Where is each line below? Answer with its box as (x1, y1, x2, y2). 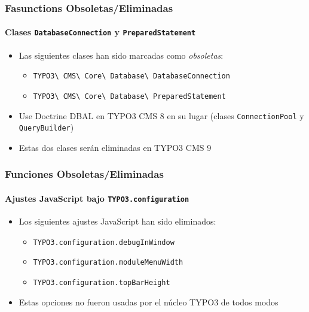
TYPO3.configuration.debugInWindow (33, 238, 175, 247)
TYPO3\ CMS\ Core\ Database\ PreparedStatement (33, 92, 226, 101)
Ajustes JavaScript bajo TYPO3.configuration (5, 192, 189, 204)
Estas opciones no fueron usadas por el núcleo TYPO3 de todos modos (19, 295, 279, 308)
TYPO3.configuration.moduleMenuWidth (33, 258, 183, 267)
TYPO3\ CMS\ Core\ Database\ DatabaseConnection (33, 72, 230, 81)
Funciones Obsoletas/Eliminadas (5, 166, 164, 181)
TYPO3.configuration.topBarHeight (33, 278, 170, 287)
